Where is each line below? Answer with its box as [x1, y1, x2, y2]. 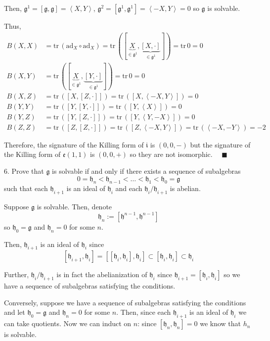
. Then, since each [116, 307, 171, 317]
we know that [200, 318, 241, 329]
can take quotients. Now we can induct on [4, 318, 132, 329]
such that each [4, 183, 48, 194]
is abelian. [170, 183, 201, 194]
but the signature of [190, 139, 251, 149]
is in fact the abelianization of [56, 269, 147, 280]
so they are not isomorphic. [130, 149, 213, 159]
